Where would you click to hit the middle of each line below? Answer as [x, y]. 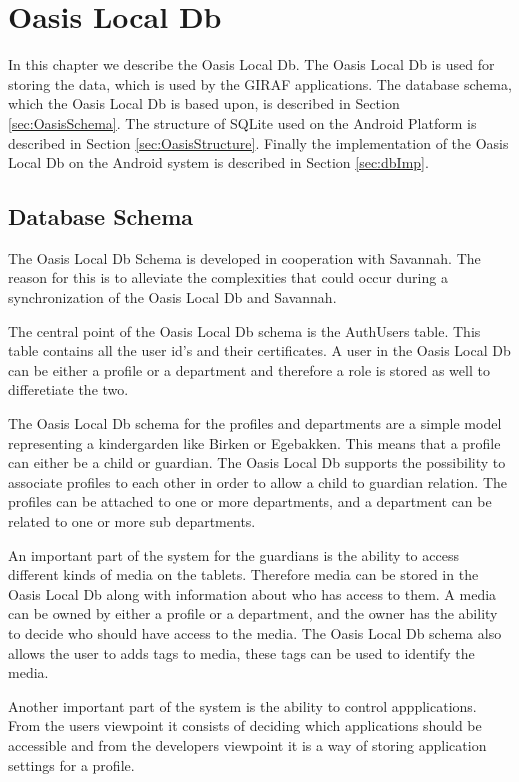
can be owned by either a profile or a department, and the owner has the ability [253, 613]
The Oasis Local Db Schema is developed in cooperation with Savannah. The [244, 257]
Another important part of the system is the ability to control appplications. [242, 705]
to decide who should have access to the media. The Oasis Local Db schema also [255, 632]
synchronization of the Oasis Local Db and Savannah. [172, 297]
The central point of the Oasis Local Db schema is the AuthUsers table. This [244, 330]
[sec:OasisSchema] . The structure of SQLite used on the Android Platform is [242, 122]
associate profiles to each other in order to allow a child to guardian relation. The [258, 481]
